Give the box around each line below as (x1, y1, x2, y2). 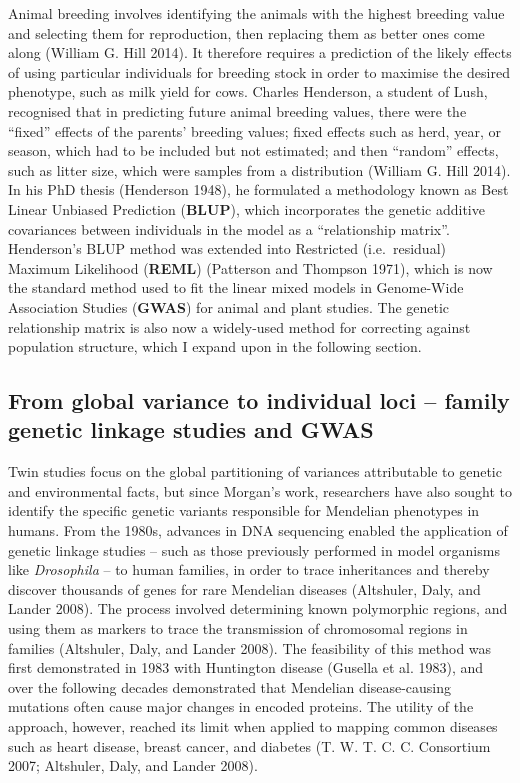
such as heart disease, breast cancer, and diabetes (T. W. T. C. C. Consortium (8, 735, 491, 756)
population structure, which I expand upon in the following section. (8, 336, 422, 357)
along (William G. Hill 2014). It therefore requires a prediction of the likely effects (8, 42, 512, 63)
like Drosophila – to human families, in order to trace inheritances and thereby (8, 559, 490, 580)
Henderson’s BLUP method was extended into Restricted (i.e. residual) (8, 238, 446, 259)
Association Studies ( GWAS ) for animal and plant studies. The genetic (8, 296, 450, 317)
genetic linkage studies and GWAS (8, 414, 374, 445)
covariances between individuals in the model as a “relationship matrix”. (8, 218, 450, 239)
